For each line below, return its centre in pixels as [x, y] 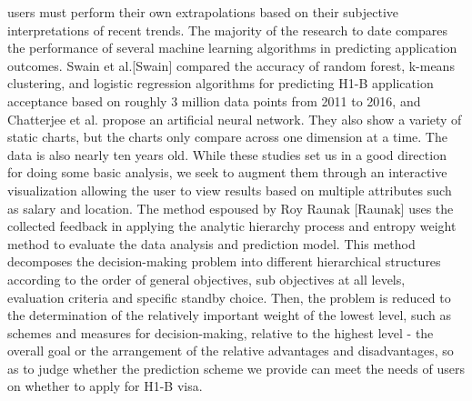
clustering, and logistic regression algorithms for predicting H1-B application [221, 83]
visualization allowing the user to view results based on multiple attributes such [230, 190]
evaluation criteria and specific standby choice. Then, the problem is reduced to [229, 297]
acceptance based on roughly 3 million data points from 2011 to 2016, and [214, 100]
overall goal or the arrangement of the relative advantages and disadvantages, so [231, 351]
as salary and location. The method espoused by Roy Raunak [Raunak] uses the [231, 208]
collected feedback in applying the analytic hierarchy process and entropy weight [232, 226]
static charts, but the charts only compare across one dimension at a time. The [227, 137]
